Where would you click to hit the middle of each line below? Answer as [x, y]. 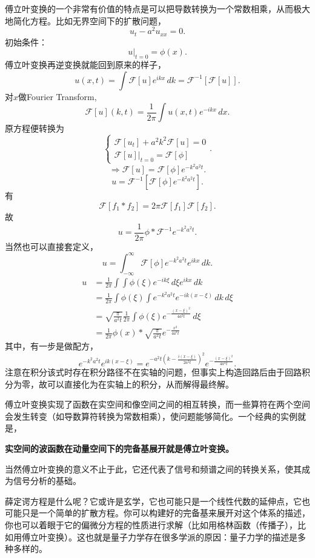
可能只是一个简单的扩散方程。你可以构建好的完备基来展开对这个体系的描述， [157, 513]
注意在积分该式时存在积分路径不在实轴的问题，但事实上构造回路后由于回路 [153, 371]
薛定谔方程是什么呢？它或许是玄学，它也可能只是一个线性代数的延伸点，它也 [157, 501]
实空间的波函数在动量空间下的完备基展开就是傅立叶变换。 [119, 448]
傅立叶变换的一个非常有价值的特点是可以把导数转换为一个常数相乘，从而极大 [157, 8]
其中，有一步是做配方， [51, 346]
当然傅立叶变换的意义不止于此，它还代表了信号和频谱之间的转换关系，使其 [153, 469]
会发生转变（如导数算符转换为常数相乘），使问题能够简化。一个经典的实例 [151, 416]
